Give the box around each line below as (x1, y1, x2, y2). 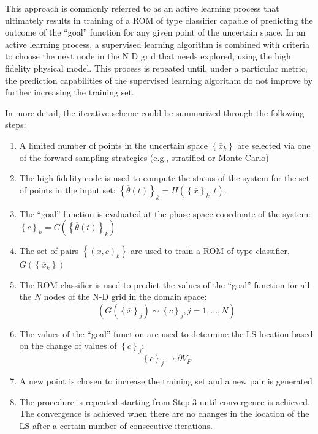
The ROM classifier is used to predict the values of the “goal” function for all (19, 278, 310, 291)
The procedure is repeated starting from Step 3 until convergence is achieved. (19, 395, 310, 408)
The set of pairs (19, 244, 79, 257)
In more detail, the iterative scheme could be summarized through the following (5, 106, 305, 119)
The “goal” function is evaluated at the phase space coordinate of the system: (19, 207, 311, 220)
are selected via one (237, 138, 311, 151)
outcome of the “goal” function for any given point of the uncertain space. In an (5, 26, 306, 39)
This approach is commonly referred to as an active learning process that (5, 2, 279, 14)
